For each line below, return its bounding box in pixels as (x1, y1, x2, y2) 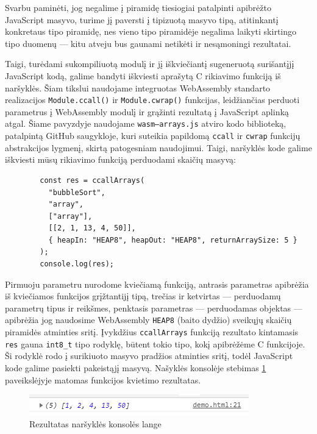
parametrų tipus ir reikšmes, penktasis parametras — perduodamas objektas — (5, 301, 302, 314)
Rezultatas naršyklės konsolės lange (29, 417, 162, 430)
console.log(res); (40, 260, 114, 269)
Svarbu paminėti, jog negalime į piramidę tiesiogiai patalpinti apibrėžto (5, 1, 271, 13)
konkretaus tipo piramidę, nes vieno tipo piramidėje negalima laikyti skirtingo (5, 25, 297, 38)
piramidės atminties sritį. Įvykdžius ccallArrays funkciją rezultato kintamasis (5, 325, 299, 338)
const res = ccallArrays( (40, 176, 145, 185)
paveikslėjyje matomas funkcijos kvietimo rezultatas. (5, 373, 201, 386)
